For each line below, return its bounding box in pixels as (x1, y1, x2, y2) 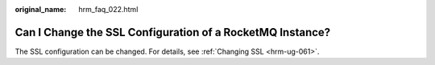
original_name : (14, 5, 67, 14)
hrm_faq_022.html (78, 5, 139, 14)
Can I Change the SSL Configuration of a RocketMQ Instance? (14, 25, 331, 39)
